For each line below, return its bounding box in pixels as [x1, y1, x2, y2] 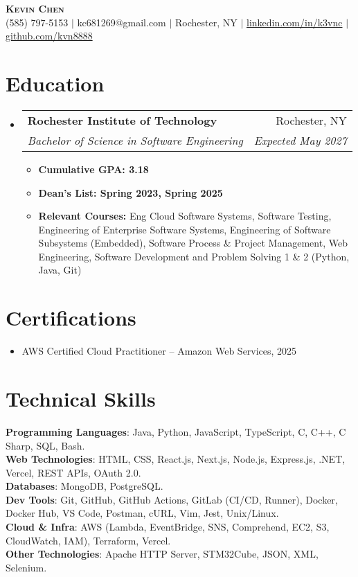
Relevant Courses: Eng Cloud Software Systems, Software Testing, [38, 208, 332, 223]
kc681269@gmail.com [77, 15, 166, 29]
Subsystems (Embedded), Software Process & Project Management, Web [38, 236, 348, 250]
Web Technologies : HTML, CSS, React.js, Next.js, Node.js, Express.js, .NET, [6, 452, 346, 466]
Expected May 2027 [253, 132, 347, 148]
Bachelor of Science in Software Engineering [27, 132, 243, 148]
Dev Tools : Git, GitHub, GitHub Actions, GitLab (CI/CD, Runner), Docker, [6, 492, 338, 506]
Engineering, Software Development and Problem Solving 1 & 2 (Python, [38, 249, 350, 263]
